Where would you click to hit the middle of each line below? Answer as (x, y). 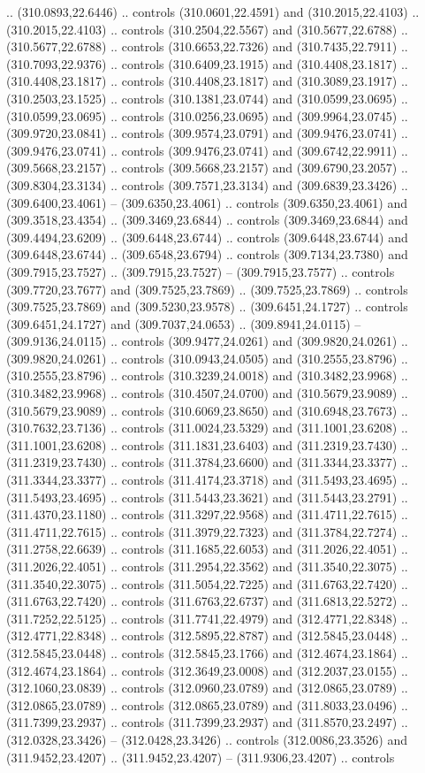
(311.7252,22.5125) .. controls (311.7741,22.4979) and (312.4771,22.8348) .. (207, 618)
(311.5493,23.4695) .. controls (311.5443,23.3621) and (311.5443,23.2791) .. (207, 497)
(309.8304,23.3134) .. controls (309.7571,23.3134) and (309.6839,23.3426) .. (207, 184)
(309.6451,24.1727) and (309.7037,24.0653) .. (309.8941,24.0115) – (184, 323)
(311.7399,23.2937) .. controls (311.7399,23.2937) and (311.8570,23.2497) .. (207, 722)
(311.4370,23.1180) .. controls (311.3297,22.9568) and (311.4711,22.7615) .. (207, 514)
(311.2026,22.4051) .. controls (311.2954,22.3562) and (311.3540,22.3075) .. (207, 566)
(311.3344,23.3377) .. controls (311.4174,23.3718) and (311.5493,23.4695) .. (207, 480)
